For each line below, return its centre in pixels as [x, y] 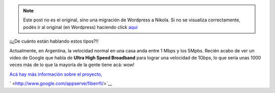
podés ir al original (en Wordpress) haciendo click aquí [80, 27]
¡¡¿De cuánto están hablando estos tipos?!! [54, 41]
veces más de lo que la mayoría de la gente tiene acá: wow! [72, 65]
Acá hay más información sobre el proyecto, [56, 74]
